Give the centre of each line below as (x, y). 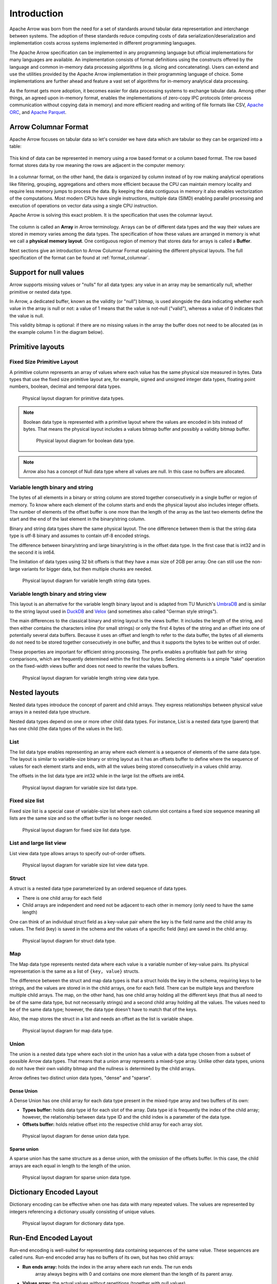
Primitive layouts (37, 347)
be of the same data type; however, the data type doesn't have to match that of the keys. (103, 1010)
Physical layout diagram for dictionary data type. (74, 1223)
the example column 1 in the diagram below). (57, 332)
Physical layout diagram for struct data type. (69, 940)
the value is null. (27, 315)
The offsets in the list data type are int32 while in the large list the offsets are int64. (97, 776)
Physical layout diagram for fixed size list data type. (77, 830)
